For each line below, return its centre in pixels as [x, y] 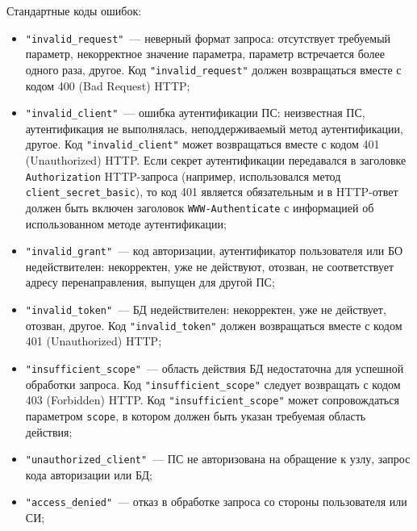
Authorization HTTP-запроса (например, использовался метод [183, 176]
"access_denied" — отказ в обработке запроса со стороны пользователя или [216, 502]
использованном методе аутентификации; [126, 223]
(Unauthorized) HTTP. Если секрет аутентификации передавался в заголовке [216, 160]
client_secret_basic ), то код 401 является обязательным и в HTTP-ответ [212, 192]
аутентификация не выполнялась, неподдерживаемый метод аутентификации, [214, 128]
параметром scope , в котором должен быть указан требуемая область [196, 415]
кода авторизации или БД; [89, 474]
